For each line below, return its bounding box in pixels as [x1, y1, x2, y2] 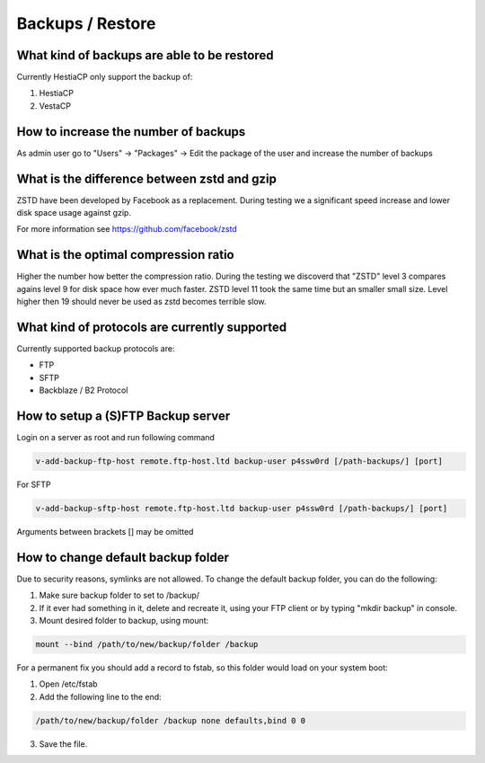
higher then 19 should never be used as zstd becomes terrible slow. [16, 297, 267, 307]
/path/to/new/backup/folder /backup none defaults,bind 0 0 [35, 715, 306, 725]
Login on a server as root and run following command [16, 432, 216, 443]
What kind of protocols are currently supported [16, 319, 287, 334]
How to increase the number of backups [16, 124, 246, 139]
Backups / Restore [16, 13, 156, 33]
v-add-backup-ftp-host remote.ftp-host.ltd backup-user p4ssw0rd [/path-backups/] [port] [35, 457, 444, 466]
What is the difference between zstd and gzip [16, 171, 278, 186]
